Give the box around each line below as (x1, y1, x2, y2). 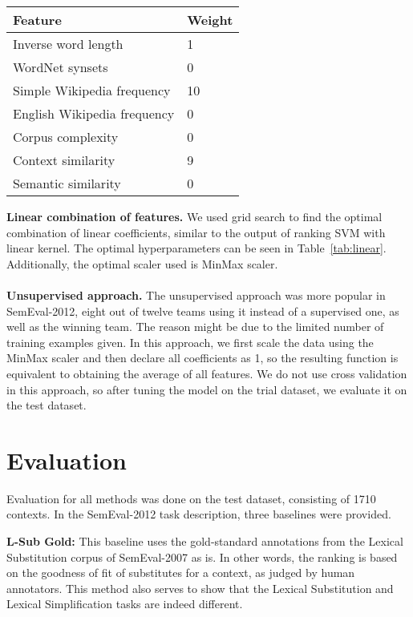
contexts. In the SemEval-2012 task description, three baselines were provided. (6, 506, 391, 522)
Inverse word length (13, 34, 123, 53)
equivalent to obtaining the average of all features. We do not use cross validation (6, 365, 407, 381)
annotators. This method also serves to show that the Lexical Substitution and (6, 579, 394, 596)
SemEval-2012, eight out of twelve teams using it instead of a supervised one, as (6, 302, 399, 319)
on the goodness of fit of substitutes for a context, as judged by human (6, 564, 355, 581)
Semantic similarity (13, 174, 121, 192)
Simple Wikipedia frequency (13, 81, 171, 99)
